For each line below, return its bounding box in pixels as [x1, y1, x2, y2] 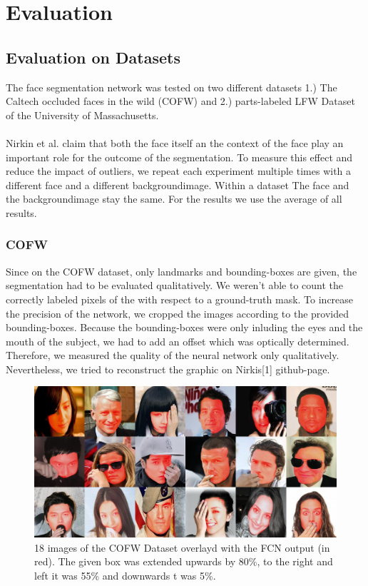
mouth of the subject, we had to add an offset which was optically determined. [6, 333, 349, 348]
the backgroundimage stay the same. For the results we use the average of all [6, 191, 342, 206]
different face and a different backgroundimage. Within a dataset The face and [6, 177, 349, 192]
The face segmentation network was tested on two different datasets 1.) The [6, 79, 337, 94]
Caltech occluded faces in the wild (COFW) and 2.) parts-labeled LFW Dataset [6, 94, 355, 108]
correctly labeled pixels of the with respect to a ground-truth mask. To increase [6, 291, 354, 306]
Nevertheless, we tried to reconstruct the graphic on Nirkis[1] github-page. [6, 361, 330, 376]
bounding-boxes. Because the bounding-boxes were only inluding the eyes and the [6, 320, 363, 335]
